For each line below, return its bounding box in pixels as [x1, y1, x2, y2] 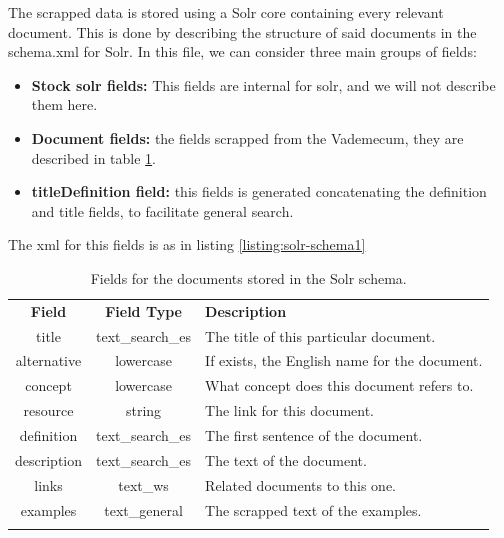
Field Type [105, 300, 182, 321]
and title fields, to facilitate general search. [31, 200, 294, 221]
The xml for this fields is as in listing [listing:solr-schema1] [8, 234, 366, 255]
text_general [104, 499, 183, 520]
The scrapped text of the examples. [205, 499, 422, 520]
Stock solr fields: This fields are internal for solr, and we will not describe [31, 74, 496, 95]
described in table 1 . [31, 147, 156, 168]
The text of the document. [205, 449, 367, 470]
